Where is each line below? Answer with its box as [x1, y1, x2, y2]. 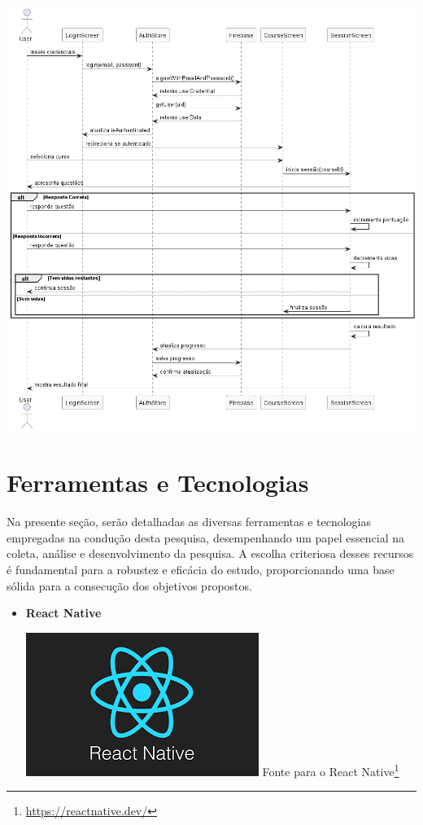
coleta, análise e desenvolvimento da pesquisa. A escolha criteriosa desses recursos [7, 545, 414, 562]
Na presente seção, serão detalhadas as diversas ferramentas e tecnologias [7, 513, 372, 530]
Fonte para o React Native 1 [262, 761, 399, 779]
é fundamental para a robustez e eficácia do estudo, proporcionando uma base [7, 560, 395, 577]
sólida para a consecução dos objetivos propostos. [7, 577, 252, 594]
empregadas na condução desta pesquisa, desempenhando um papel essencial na [7, 529, 405, 546]
